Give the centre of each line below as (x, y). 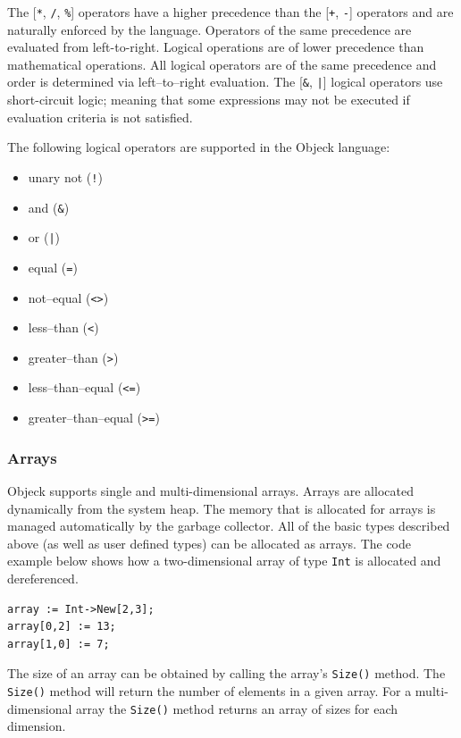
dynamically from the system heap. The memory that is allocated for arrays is (222, 508)
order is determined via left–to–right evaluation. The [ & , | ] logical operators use (225, 82)
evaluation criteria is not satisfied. (100, 117)
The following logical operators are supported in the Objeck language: (199, 147)
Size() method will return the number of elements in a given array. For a (210, 691)
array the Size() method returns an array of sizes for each (237, 708)
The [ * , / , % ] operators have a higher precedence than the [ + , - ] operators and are (230, 12)
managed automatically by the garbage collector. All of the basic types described (229, 526)
